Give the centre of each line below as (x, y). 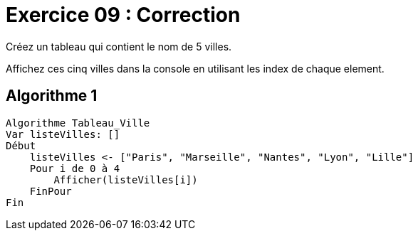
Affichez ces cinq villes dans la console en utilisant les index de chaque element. (195, 68)
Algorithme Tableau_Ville (78, 123)
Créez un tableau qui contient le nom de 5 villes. (119, 46)
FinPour (51, 191)
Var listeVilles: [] (63, 134)
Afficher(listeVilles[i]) (126, 179)
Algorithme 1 (52, 96)
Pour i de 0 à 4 (75, 168)
